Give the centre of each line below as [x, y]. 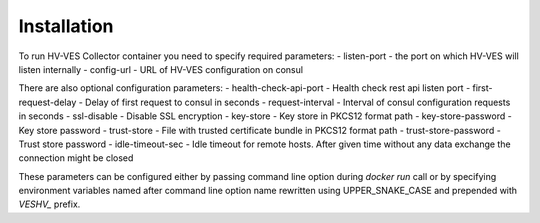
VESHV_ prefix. [49, 204]
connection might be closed [76, 158]
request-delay [47, 102]
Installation [66, 26]
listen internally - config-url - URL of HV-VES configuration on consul [161, 69]
